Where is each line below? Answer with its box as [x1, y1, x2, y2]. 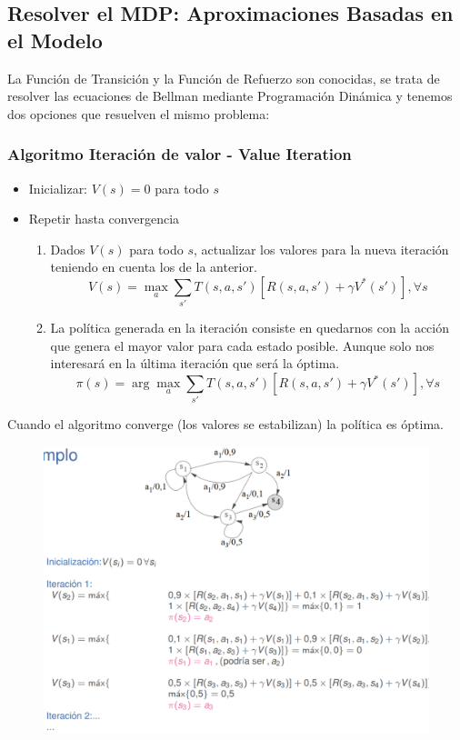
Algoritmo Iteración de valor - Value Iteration [7, 143, 352, 165]
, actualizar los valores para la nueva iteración [193, 239, 449, 258]
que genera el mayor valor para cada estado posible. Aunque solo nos [50, 335, 435, 355]
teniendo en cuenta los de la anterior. [50, 257, 257, 276]
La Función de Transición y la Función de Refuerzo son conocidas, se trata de [7, 68, 440, 87]
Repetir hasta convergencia [28, 209, 180, 228]
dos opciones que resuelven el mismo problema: [7, 104, 270, 123]
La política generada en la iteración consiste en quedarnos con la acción [50, 318, 450, 337]
